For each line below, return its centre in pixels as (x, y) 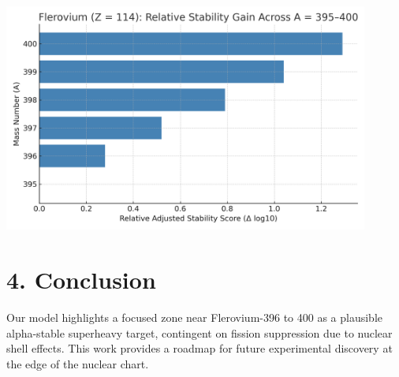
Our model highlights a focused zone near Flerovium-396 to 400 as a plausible (195, 317)
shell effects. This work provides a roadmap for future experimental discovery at (199, 348)
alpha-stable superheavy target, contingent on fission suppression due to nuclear (199, 332)
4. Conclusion (81, 280)
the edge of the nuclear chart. (78, 363)
